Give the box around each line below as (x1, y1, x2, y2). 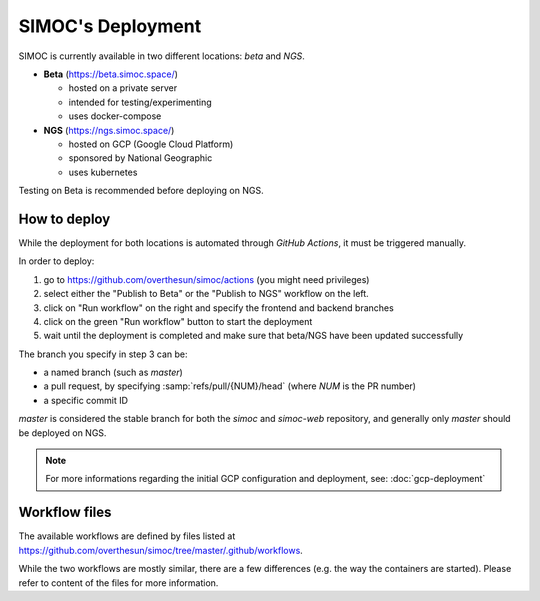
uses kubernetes (68, 166, 138, 178)
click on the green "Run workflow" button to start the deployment (43, 315, 313, 327)
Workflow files (18, 504, 112, 521)
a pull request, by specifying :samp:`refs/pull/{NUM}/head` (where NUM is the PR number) (43, 380, 417, 392)
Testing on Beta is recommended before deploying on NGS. (18, 185, 264, 197)
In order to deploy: (18, 255, 95, 267)
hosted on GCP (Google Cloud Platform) (68, 138, 234, 150)
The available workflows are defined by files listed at (18, 530, 236, 542)
